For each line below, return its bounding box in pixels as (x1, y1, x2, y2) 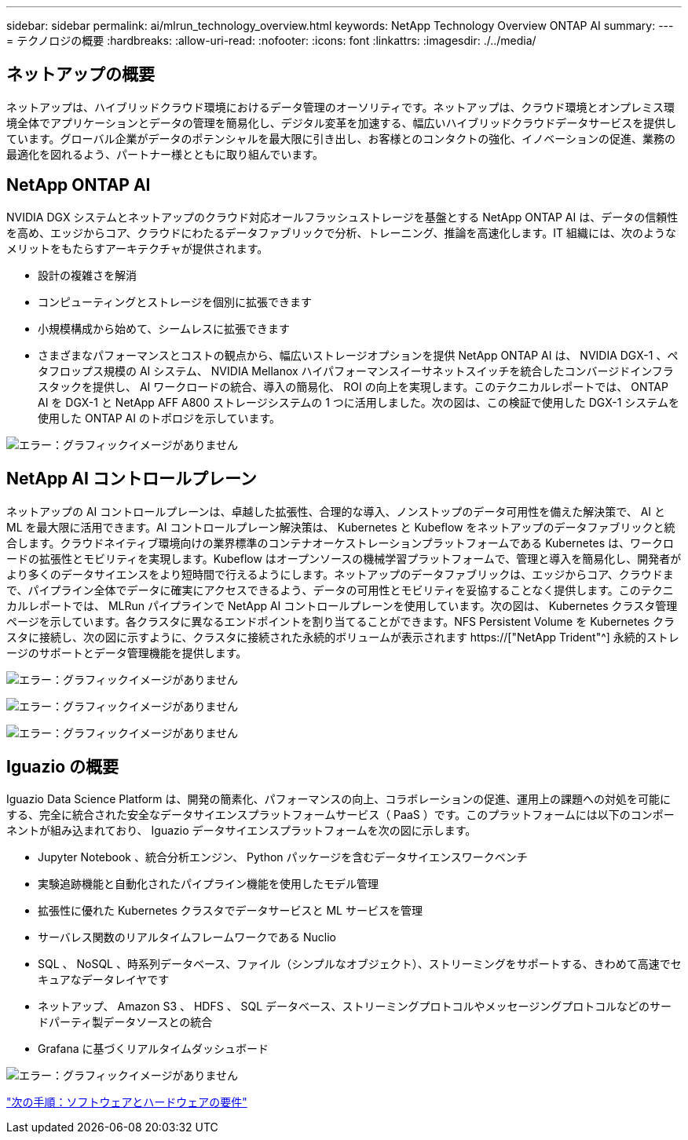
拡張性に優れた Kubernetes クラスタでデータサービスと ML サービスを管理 (38, 904, 423, 918)
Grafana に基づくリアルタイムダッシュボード (38, 1042, 269, 1056)
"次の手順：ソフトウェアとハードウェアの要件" (6, 1095, 247, 1109)
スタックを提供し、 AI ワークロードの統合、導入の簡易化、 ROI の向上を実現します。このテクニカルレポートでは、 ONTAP (38, 379, 668, 393)
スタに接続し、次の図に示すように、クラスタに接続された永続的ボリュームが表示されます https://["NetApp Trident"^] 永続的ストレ (6, 630, 679, 644)
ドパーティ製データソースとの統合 (38, 1015, 213, 1029)
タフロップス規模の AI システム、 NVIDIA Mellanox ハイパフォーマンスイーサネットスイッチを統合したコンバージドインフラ (38, 364, 674, 378)
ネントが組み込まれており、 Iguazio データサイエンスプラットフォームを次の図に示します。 (6, 824, 477, 838)
